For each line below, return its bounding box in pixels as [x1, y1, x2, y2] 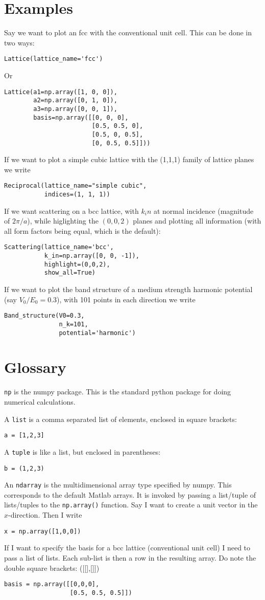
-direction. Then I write [8, 509, 82, 520]
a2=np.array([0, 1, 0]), [33, 97, 117, 104]
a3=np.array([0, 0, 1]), [33, 105, 117, 113]
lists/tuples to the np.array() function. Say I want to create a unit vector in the [4, 499, 258, 510]
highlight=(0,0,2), [44, 260, 110, 268]
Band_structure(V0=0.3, [4, 312, 85, 320]
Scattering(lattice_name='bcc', [4, 243, 114, 251]
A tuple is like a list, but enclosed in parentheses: [4, 446, 161, 457]
